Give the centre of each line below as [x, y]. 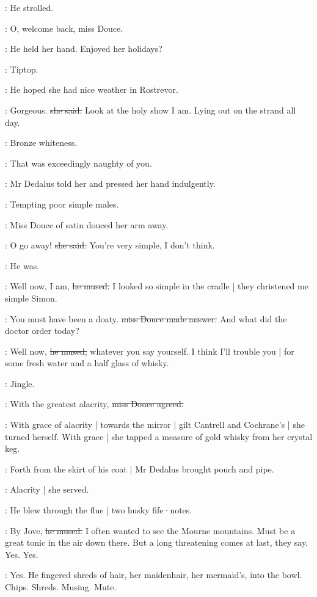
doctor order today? [42, 331]
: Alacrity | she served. [47, 489]
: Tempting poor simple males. [62, 204]
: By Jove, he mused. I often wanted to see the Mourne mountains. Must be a [150, 530]
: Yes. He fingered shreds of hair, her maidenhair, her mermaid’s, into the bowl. [154, 575]
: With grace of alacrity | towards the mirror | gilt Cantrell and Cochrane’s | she [155, 425]
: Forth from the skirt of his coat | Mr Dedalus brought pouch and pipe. [140, 469]
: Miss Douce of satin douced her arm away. [87, 224]
